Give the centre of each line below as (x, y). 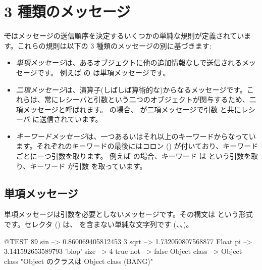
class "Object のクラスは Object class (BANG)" (79, 261)
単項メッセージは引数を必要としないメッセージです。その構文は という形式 (128, 214)
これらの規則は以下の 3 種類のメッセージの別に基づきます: (114, 45)
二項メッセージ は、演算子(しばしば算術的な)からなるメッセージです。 (131, 89)
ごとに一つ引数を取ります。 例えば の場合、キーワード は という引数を (134, 156)
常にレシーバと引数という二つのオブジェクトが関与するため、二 (150, 99)
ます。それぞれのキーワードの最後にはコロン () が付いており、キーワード (137, 146)
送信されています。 (71, 119)
